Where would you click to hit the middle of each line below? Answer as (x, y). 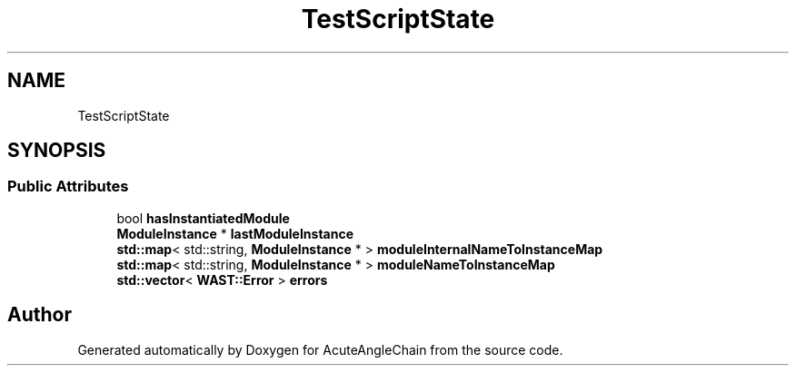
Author (40, 315)
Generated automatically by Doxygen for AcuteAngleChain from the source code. (320, 349)
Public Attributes (68, 186)
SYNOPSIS (57, 151)
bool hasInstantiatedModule (203, 218)
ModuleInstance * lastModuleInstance (235, 233)
